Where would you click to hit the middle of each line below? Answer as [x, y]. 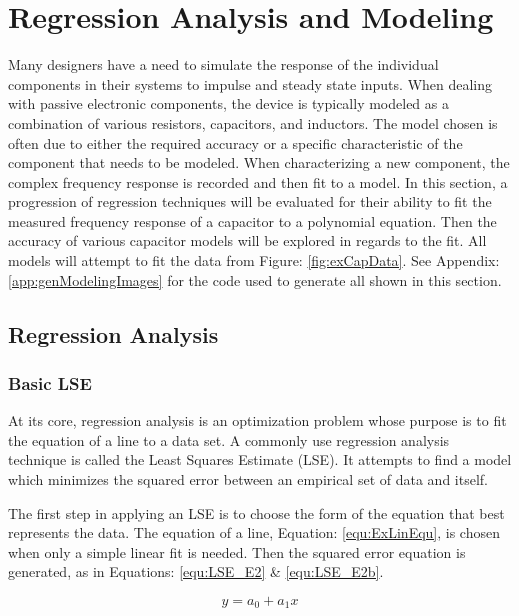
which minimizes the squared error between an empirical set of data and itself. [248, 479]
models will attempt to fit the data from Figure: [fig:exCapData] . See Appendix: [254, 260]
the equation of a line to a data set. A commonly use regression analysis [229, 439]
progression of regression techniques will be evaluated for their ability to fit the [250, 201]
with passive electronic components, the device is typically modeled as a [228, 103]
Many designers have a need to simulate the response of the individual [223, 64]
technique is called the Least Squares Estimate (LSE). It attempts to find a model [260, 459]
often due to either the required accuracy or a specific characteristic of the [235, 142]
